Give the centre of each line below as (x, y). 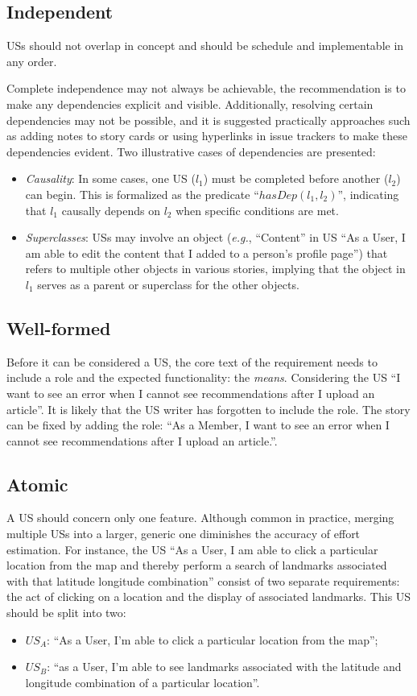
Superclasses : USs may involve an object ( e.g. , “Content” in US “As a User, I (215, 237)
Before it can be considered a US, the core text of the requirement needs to (192, 361)
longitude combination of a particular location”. (142, 682)
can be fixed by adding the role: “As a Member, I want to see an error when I (198, 425)
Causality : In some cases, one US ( (110, 178)
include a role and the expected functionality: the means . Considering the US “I (204, 377)
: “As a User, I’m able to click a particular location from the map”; (213, 639)
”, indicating (368, 194)
